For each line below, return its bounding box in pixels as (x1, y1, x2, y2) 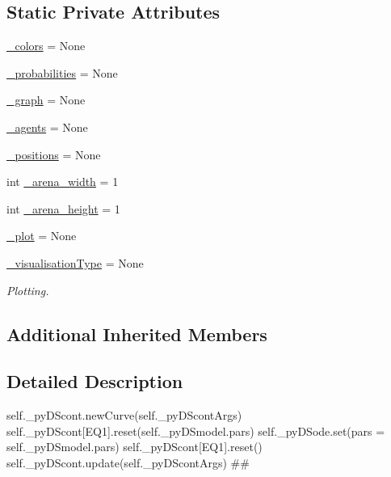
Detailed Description (6, 369, 183, 394)
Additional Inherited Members (6, 321, 267, 346)
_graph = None (6, 91, 86, 108)
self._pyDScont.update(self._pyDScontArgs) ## (6, 454, 250, 471)
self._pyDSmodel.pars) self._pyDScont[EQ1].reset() (6, 438, 263, 455)
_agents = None (6, 118, 88, 135)
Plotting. (6, 281, 49, 298)
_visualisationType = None (6, 254, 144, 271)
